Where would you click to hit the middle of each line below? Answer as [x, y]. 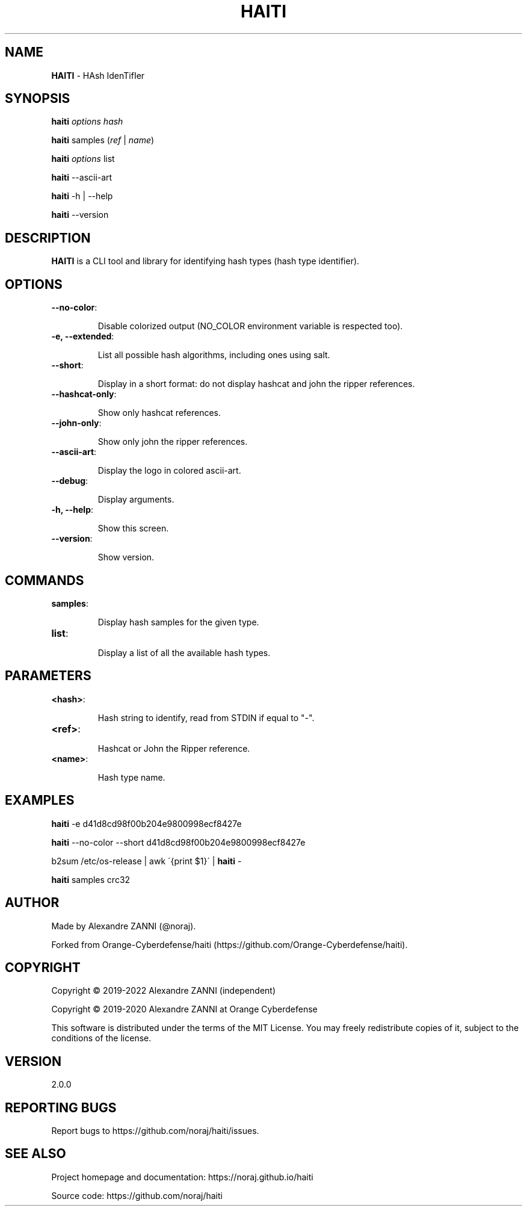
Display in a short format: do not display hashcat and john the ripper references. [256, 384]
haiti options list [83, 159]
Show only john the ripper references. [173, 442]
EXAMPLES [40, 801]
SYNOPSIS [38, 99]
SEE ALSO [35, 1154]
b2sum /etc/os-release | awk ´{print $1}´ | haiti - [146, 861]
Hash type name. [131, 777]
